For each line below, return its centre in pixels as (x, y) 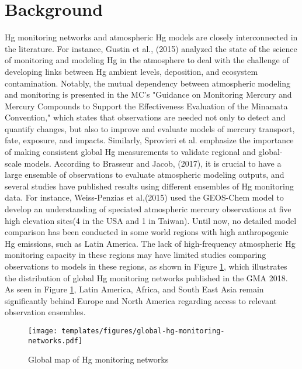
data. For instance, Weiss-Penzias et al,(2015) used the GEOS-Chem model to (144, 197)
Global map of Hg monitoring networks (98, 359)
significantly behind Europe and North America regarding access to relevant (141, 300)
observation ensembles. (45, 312)
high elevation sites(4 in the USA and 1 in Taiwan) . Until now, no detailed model (151, 220)
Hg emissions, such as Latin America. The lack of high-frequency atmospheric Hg (150, 243)
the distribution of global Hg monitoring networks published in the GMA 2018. (146, 277)
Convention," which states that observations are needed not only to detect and (145, 117)
